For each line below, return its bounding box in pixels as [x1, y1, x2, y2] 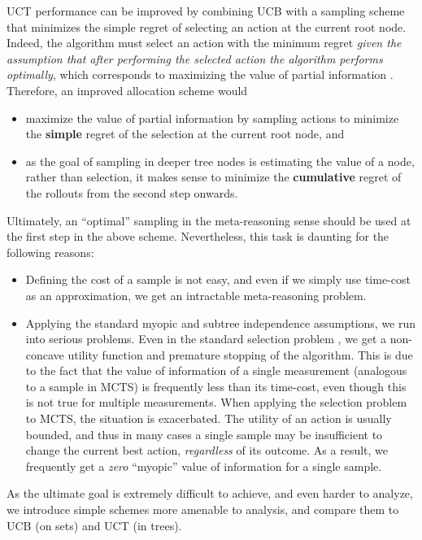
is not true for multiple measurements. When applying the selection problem [25, 394, 407, 411]
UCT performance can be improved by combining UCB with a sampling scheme [7, 2, 405, 19]
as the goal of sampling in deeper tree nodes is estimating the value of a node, [25, 152, 415, 169]
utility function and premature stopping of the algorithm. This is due [67, 346, 413, 363]
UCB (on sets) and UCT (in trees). [7, 516, 182, 533]
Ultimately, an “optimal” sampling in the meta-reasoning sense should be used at [7, 211, 411, 229]
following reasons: [7, 243, 94, 260]
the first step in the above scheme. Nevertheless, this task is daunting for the [7, 228, 389, 245]
